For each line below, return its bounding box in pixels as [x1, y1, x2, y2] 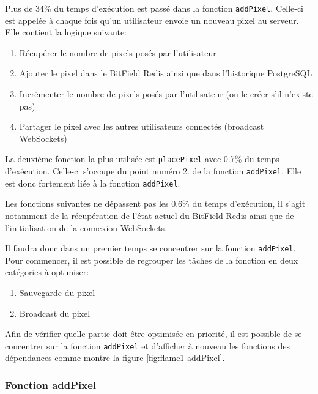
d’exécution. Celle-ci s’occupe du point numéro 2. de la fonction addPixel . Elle [5, 165, 301, 177]
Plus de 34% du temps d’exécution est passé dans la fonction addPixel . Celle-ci [5, 2, 304, 14]
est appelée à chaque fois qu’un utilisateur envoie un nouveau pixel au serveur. [5, 13, 299, 26]
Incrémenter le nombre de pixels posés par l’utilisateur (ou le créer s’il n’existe [19, 87, 313, 100]
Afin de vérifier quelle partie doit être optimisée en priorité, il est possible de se [5, 327, 302, 340]
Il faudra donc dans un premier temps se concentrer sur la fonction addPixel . [5, 242, 296, 255]
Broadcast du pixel [19, 307, 91, 319]
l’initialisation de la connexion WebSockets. [5, 221, 168, 234]
